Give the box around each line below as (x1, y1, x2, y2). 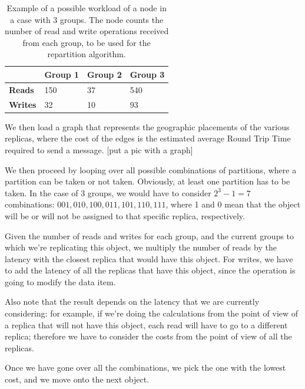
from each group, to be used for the (22, 36, 151, 48)
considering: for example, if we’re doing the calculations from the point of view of (5, 307, 299, 319)
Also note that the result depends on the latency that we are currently (5, 295, 260, 308)
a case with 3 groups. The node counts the (10, 13, 164, 25)
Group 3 (130, 68, 165, 80)
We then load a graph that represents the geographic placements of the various (5, 120, 290, 133)
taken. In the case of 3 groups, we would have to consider (5, 186, 211, 199)
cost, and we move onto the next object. (5, 373, 150, 385)
